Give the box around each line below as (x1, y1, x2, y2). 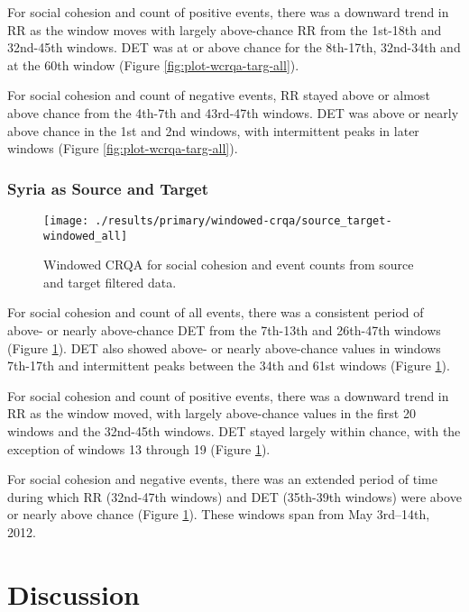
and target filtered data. (43, 272, 177, 291)
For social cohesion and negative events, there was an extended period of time (7, 470, 437, 489)
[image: (43, 214, 89, 227)
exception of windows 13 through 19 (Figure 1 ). (7, 439, 271, 458)
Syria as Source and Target (7, 177, 208, 199)
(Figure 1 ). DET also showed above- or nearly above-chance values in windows (7, 338, 441, 357)
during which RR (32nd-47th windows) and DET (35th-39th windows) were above (7, 487, 462, 506)
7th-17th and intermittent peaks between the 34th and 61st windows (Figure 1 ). (7, 356, 450, 375)
